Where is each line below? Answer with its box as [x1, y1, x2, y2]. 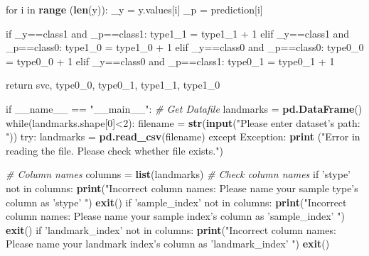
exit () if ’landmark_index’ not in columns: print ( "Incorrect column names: [6, 222, 336, 237]
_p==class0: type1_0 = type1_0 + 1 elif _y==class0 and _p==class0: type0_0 [6, 40, 364, 55]
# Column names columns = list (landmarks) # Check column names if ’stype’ [6, 167, 351, 182]
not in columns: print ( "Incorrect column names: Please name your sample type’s [6, 180, 358, 195]
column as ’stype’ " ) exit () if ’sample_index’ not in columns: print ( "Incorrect [6, 194, 347, 209]
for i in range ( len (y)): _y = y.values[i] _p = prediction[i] [6, 2, 263, 16]
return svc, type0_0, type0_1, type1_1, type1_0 [6, 77, 220, 92]
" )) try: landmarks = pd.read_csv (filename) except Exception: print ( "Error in [6, 129, 360, 144]
